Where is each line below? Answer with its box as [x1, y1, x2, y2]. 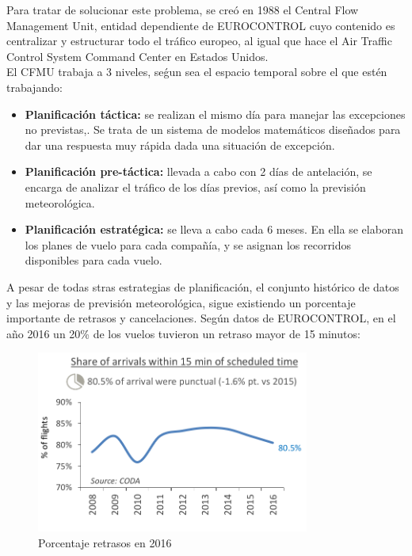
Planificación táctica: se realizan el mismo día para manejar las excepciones [25, 105, 406, 122]
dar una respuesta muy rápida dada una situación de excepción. [25, 136, 335, 153]
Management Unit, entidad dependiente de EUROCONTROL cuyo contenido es [6, 17, 395, 33]
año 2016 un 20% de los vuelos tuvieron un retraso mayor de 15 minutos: [6, 325, 360, 341]
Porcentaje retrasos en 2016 [38, 534, 172, 550]
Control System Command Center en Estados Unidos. [6, 48, 269, 64]
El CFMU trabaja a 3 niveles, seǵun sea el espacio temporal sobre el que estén [6, 63, 387, 80]
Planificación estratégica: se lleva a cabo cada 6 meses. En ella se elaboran [25, 221, 404, 238]
